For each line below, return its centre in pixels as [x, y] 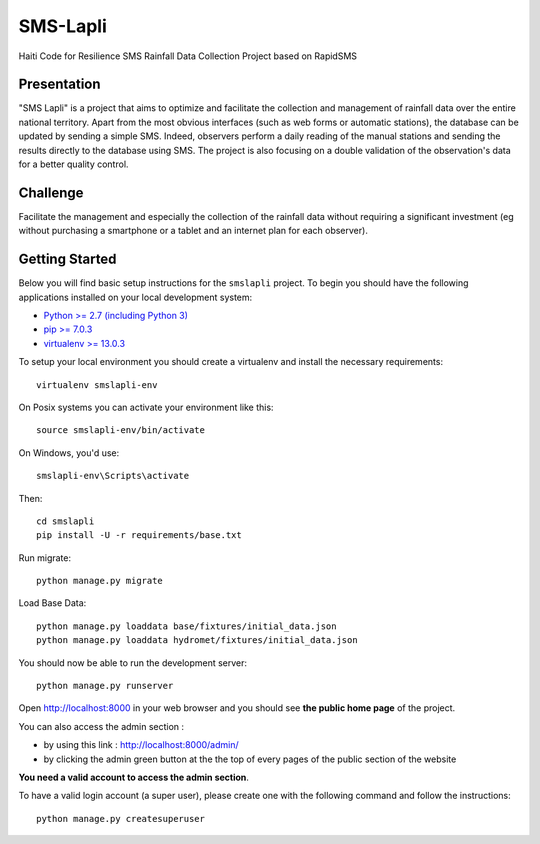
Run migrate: [45, 557]
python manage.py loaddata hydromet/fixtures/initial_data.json [197, 640]
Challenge [51, 192]
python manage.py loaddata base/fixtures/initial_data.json [186, 626]
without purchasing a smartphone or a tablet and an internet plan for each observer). [193, 231]
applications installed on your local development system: [135, 297]
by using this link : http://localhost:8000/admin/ [141, 745]
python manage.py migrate [100, 581]
